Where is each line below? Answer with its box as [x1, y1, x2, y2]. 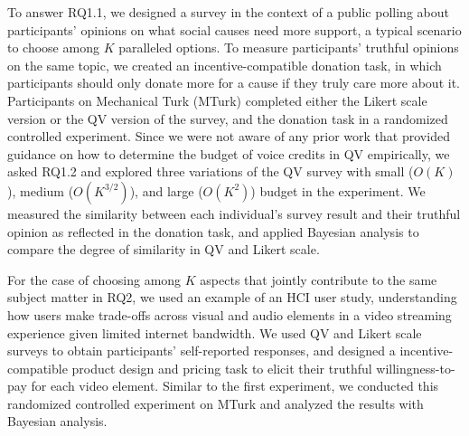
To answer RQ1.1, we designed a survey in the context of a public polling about [7, 3, 449, 21]
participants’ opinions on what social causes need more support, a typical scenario [7, 20, 462, 39]
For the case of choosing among [7, 270, 182, 289]
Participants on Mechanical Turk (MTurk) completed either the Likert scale [7, 90, 427, 109]
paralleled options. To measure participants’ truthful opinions [118, 38, 459, 57]
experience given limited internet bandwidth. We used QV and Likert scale [7, 323, 422, 342]
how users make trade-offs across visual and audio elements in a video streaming [7, 305, 452, 324]
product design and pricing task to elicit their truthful [71, 358, 372, 377]
